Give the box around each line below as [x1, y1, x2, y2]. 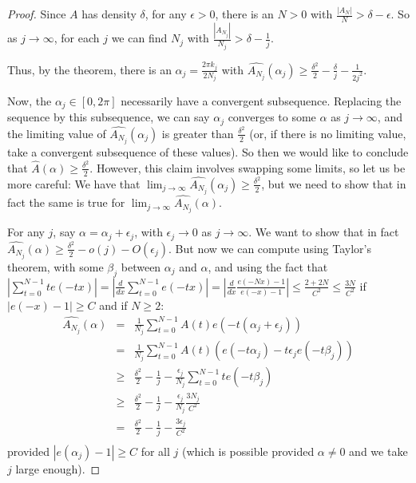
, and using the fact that [208, 259, 328, 275]
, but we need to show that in [261, 175, 406, 192]
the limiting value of [7, 125, 106, 141]
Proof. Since [7, 6, 66, 22]
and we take [349, 442, 408, 459]
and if [99, 296, 128, 313]
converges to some [228, 109, 316, 125]
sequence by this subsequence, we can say [7, 109, 210, 125]
